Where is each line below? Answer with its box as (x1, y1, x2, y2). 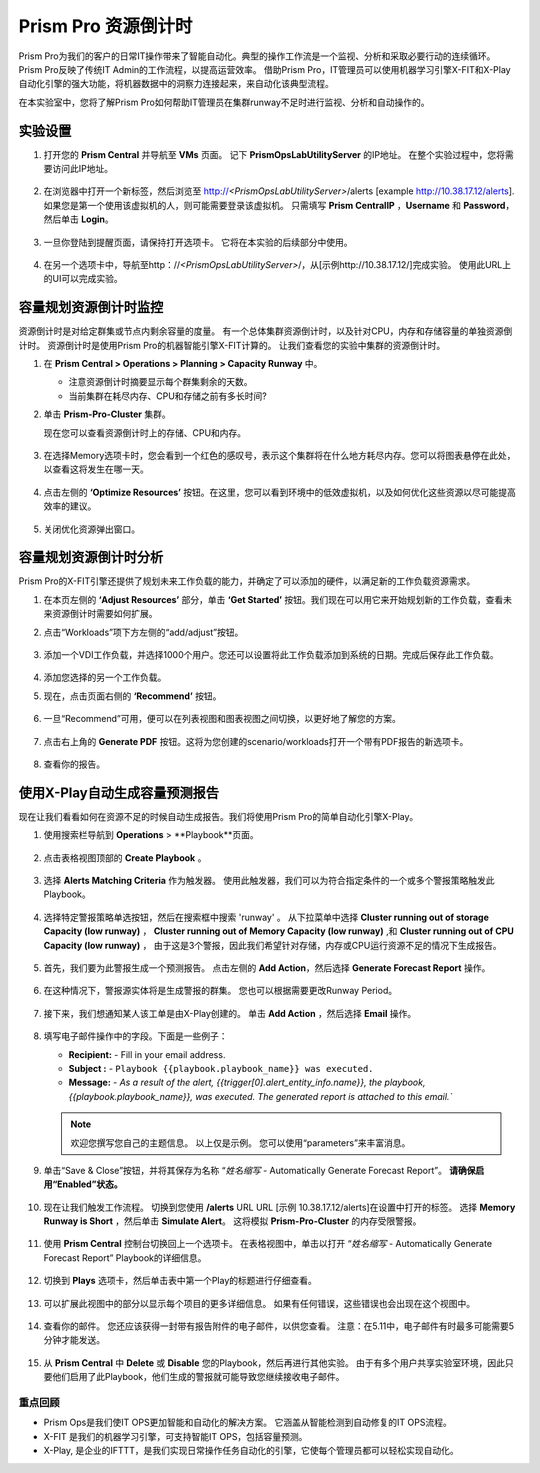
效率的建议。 (43, 500, 97, 512)
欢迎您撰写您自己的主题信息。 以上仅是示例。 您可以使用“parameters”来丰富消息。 (70, 1136, 411, 1149)
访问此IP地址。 (51, 163, 114, 175)
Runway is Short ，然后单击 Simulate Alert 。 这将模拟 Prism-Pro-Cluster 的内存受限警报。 (43, 1215, 422, 1227)
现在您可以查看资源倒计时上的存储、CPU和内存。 (43, 426, 247, 439)
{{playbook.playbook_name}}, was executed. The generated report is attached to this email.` (68, 1090, 453, 1102)
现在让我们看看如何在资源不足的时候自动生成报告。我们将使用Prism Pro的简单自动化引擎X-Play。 (18, 810, 419, 822)
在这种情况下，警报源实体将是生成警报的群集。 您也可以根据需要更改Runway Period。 (43, 985, 398, 997)
